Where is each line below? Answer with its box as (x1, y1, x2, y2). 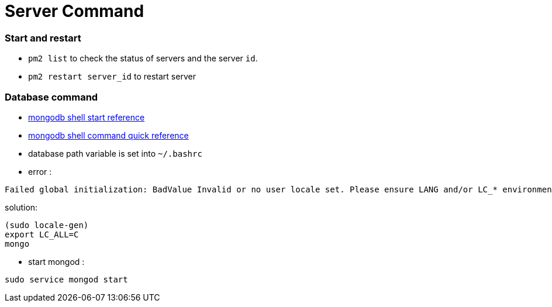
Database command (5, 91, 98, 103)
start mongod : (28, 256, 85, 267)
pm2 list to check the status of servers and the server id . (28, 53, 258, 64)
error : (28, 166, 52, 177)
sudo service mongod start (5, 274, 128, 284)
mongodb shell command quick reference (28, 130, 189, 140)
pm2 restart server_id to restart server (28, 71, 196, 82)
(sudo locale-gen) (5, 220, 89, 230)
